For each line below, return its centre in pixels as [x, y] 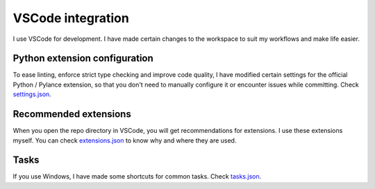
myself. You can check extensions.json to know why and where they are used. [125, 140]
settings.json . [32, 94]
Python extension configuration [83, 58]
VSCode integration [71, 18]
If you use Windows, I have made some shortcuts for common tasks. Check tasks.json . [137, 177]
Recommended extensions [72, 114]
